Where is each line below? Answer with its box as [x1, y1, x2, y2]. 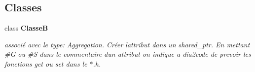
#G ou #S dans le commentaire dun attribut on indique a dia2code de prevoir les [4, 49, 251, 59]
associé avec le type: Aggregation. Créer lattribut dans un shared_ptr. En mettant [4, 39, 250, 49]
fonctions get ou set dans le [4, 58, 87, 69]
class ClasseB [4, 23, 48, 33]
